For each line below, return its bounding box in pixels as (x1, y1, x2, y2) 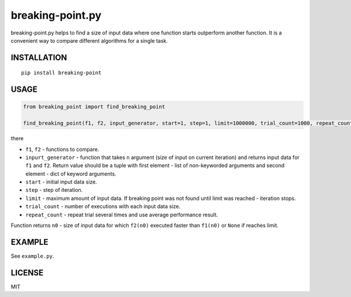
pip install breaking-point (21, 70, 102, 76)
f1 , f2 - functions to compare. (25, 146, 99, 153)
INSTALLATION (11, 53, 67, 63)
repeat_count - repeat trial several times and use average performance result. (25, 211, 218, 218)
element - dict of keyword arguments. (25, 170, 116, 177)
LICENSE (11, 268, 44, 278)
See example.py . (11, 252, 54, 260)
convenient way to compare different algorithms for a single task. (11, 37, 168, 44)
